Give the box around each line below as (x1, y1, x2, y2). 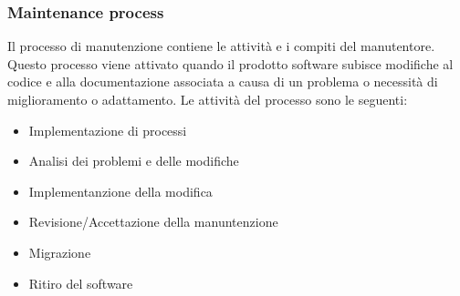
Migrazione (28, 242, 91, 261)
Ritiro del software (28, 273, 133, 292)
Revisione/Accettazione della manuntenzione (28, 212, 278, 231)
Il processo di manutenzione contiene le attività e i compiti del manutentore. (7, 36, 435, 56)
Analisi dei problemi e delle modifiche (28, 151, 239, 170)
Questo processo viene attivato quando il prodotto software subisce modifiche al (7, 54, 454, 73)
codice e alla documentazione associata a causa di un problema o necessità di (7, 72, 438, 91)
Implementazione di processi (28, 120, 187, 139)
